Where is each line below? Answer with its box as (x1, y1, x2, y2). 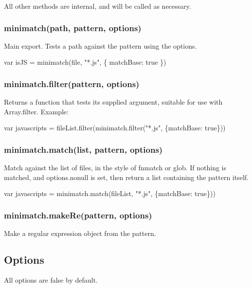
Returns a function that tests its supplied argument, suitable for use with (4, 97, 223, 107)
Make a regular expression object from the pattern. (4, 228, 156, 238)
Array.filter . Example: (4, 106, 69, 116)
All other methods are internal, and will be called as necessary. (4, 1, 191, 11)
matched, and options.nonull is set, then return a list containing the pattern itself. (4, 172, 249, 182)
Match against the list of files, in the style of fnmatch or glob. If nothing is (4, 162, 226, 173)
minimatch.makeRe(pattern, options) (4, 209, 152, 221)
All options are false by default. (4, 275, 98, 285)
